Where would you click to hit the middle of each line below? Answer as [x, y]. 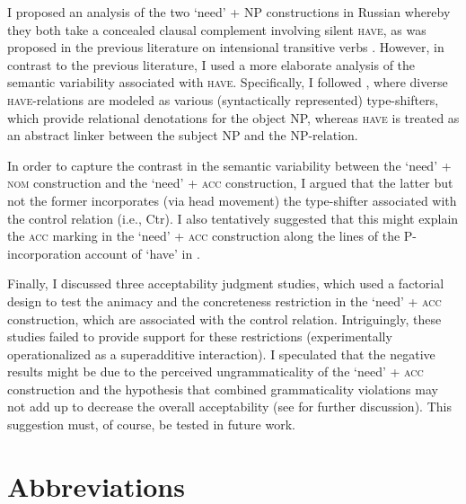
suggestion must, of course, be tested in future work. [151, 424]
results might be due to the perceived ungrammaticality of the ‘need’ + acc [215, 371]
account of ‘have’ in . [142, 253]
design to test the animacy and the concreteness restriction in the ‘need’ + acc [224, 301]
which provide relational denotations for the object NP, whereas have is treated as [233, 117]
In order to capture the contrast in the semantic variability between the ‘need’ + [229, 165]
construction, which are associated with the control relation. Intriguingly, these [224, 318]
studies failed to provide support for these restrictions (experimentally [200, 336]
